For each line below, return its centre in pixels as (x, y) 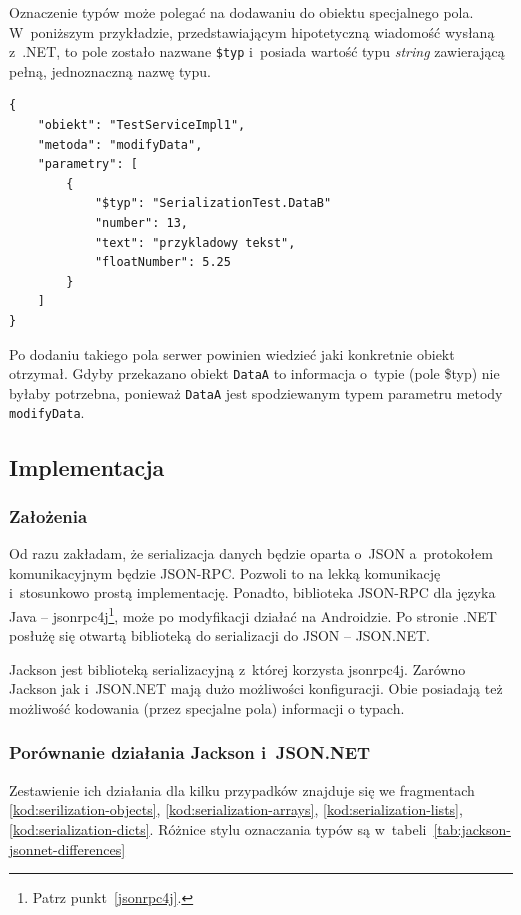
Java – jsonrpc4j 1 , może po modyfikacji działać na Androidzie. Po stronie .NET (253, 614)
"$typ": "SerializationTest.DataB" (213, 203)
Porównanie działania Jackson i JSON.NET (190, 752)
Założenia (48, 515)
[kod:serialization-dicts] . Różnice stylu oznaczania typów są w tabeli (218, 828)
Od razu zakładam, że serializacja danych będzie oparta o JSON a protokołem (251, 553)
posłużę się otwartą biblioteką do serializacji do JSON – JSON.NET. (219, 635)
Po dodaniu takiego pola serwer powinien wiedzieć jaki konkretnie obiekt (232, 353)
